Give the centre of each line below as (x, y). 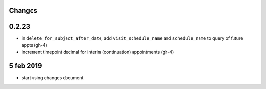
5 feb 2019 (26, 66)
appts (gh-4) (34, 45)
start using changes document (52, 78)
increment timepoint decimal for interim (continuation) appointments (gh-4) (98, 52)
